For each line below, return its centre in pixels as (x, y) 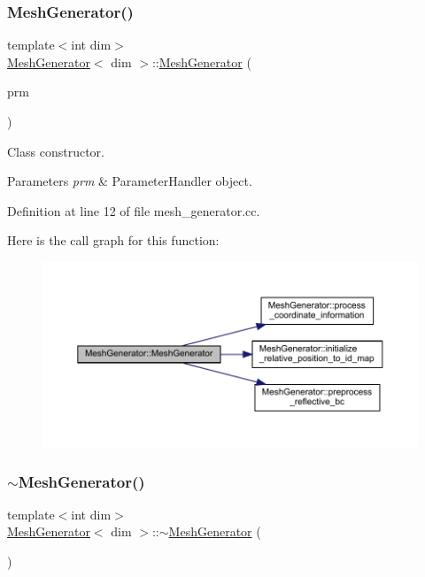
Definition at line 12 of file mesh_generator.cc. (134, 210)
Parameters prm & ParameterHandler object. (130, 181)
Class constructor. (56, 151)
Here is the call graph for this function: (113, 240)
